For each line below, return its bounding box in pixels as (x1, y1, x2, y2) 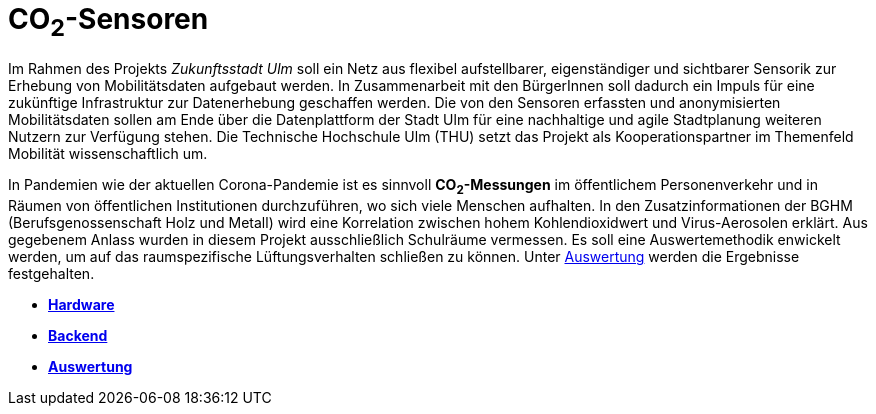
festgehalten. (8, 265, 95, 283)
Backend (48, 327, 108, 345)
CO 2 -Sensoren (8, 2, 209, 42)
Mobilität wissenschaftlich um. (8, 145, 208, 163)
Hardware (48, 296, 115, 314)
